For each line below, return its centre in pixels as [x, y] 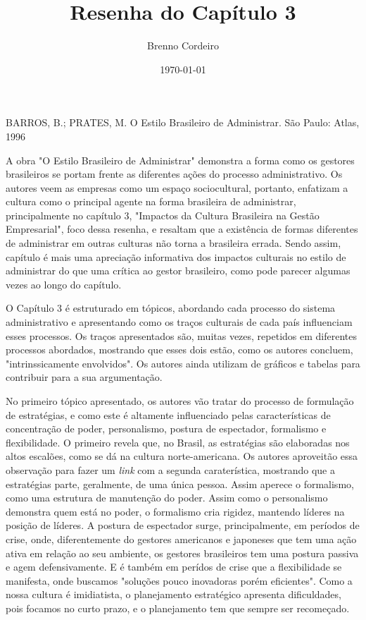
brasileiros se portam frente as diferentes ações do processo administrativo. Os [174, 174]
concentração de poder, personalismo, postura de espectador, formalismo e [166, 428]
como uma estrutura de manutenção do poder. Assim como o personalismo [167, 498]
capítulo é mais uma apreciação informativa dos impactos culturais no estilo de [176, 256]
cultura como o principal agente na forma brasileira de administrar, [151, 201]
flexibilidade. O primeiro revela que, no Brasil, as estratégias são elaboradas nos [178, 442]
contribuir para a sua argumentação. [84, 377]
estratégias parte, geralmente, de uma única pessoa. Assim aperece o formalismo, [180, 484]
